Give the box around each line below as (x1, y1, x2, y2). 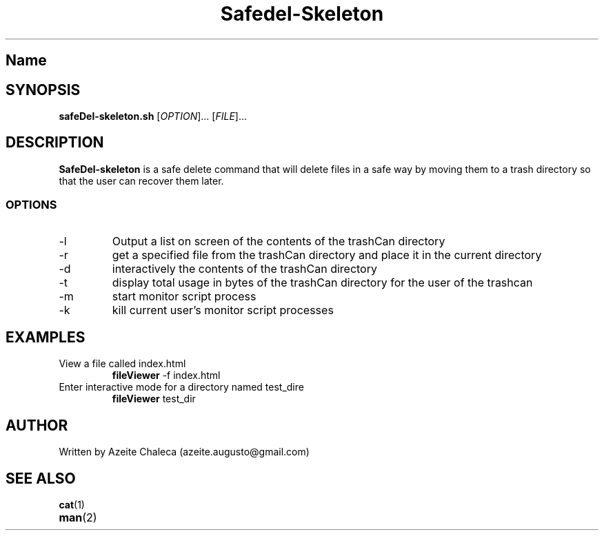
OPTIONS (6, 198, 57, 212)
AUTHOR (6, 416, 68, 434)
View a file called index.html (59, 358, 186, 370)
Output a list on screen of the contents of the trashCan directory (112, 234, 445, 248)
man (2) (59, 511, 97, 525)
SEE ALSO (6, 469, 76, 487)
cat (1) (59, 499, 85, 511)
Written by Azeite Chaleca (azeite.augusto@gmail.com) (59, 446, 310, 458)
